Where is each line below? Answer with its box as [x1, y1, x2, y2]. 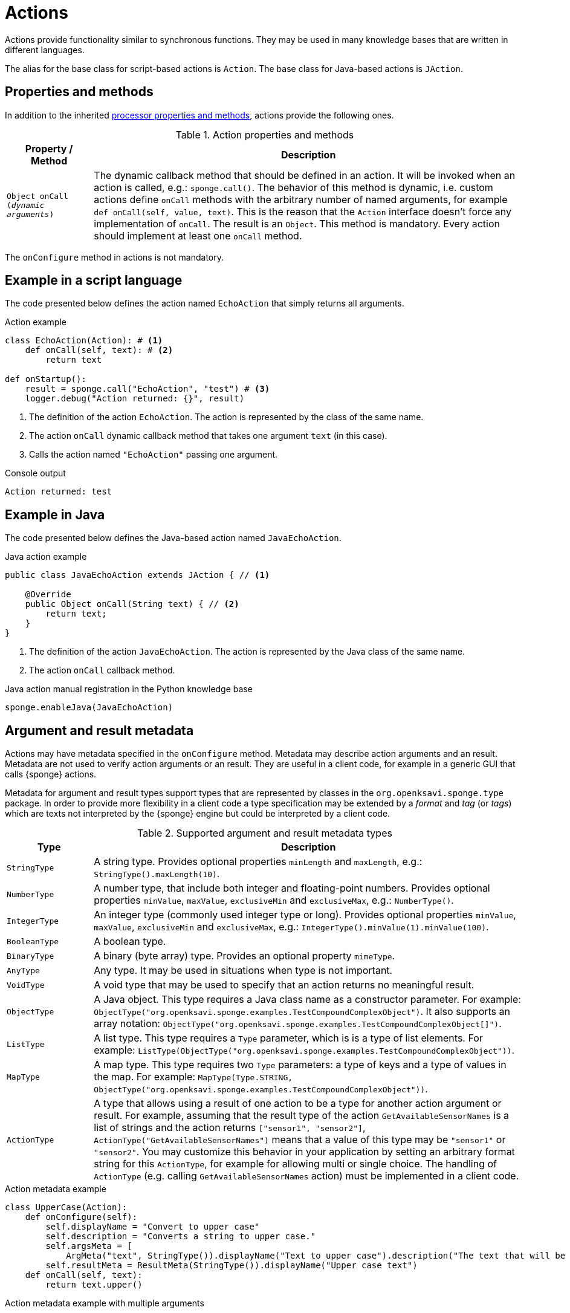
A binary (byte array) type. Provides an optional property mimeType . [94, 950, 395, 962]
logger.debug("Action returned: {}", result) [25, 394, 245, 404]
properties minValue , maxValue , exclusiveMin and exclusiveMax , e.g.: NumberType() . [94, 894, 454, 907]
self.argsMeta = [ [45, 1241, 132, 1251]
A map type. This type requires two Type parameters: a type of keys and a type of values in [94, 1059, 507, 1071]
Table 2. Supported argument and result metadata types [137, 827, 392, 840]
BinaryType [7, 951, 54, 961]
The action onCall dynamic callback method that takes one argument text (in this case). [29, 430, 387, 441]
